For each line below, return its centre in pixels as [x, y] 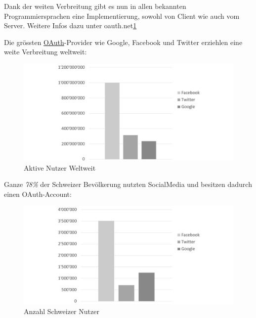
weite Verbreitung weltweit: [45, 52]
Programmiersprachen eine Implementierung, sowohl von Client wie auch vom [122, 16]
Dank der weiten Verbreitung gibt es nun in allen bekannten [95, 6]
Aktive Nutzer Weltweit [60, 167]
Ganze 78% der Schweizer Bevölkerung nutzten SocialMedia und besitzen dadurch [128, 184]
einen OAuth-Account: [38, 194]
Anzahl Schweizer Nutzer [62, 311]
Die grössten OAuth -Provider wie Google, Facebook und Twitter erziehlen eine [123, 42]
